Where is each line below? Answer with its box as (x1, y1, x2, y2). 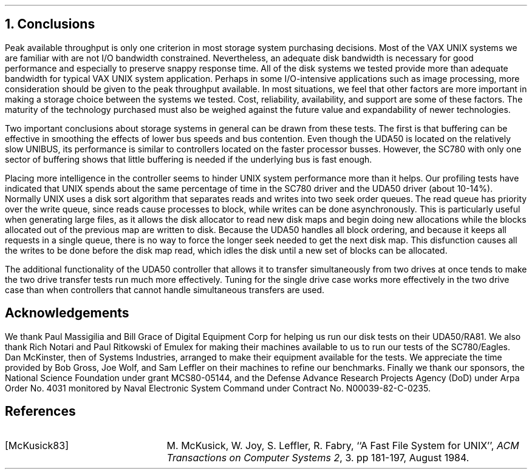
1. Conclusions (5, 16, 95, 32)
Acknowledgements (5, 305, 129, 321)
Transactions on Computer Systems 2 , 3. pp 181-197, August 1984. (166, 451, 469, 464)
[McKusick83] (5, 439, 69, 452)
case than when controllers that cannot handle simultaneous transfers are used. (5, 284, 325, 295)
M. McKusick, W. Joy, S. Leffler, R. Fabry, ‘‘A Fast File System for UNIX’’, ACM (166, 439, 519, 452)
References (5, 404, 76, 419)
